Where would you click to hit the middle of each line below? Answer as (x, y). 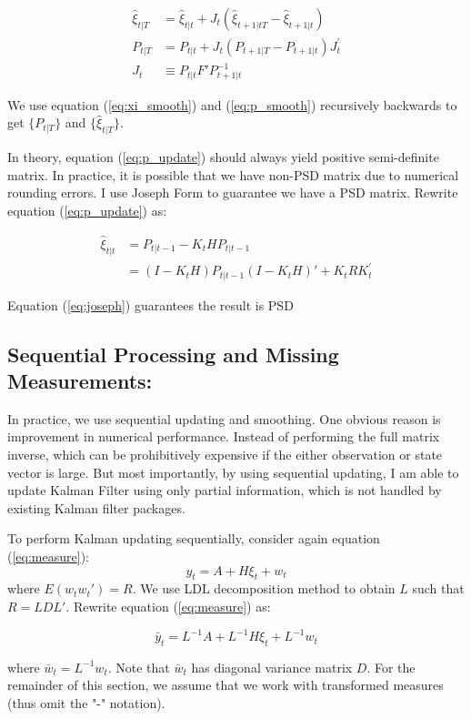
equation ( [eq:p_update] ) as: (87, 210)
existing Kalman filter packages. (96, 507)
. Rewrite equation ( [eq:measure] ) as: (168, 606)
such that (438, 588)
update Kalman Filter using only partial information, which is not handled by (225, 490)
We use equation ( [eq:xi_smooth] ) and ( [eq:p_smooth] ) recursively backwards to (232, 104)
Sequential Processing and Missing (173, 354)
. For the (391, 667)
